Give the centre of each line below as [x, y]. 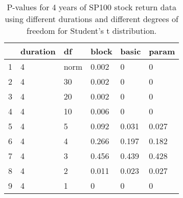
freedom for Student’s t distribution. [92, 31]
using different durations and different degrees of [91, 19]
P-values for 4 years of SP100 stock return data [91, 7]
